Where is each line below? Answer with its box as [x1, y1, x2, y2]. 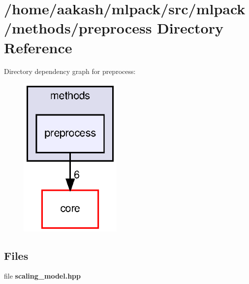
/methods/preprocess [4, 18, 152, 38]
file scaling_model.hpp [4, 271, 81, 281]
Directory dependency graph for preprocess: [4, 66, 136, 76]
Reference [4, 37, 72, 57]
